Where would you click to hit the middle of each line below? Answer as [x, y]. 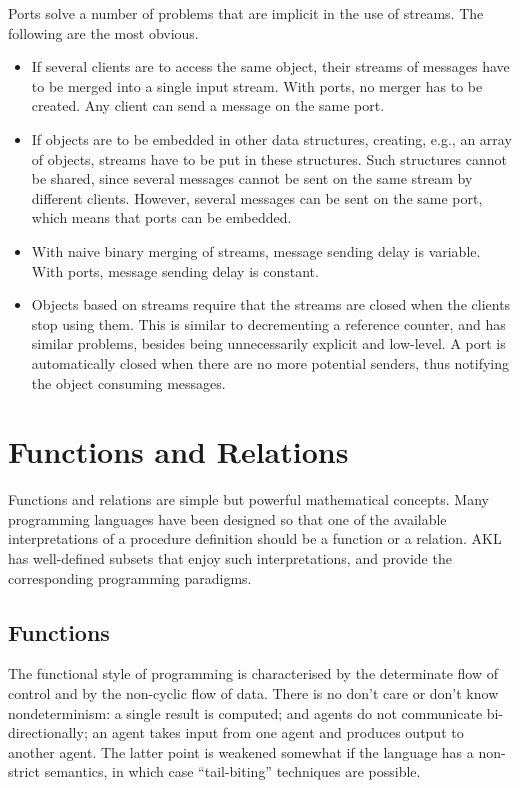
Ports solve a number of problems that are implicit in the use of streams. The [246, 13]
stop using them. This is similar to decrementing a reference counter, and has [268, 323]
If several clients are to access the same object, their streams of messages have [270, 66]
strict [24, 771]
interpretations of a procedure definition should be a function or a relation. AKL [255, 538]
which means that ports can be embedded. [161, 217]
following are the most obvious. [103, 32]
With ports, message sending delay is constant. [175, 270]
